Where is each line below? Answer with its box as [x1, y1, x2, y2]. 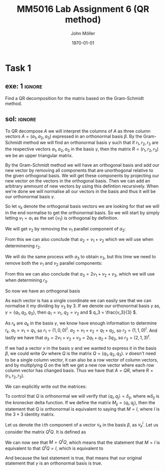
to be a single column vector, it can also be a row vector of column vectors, [5, 357, 159, 363]
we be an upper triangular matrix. [5, 152, 73, 158]
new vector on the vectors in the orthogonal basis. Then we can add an [5, 178, 151, 184]
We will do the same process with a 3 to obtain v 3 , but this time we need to [5, 253, 156, 261]
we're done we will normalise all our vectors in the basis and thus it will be [5, 188, 156, 194]
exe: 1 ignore [5, 82, 42, 91]
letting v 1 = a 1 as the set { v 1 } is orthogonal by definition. [5, 215, 119, 222]
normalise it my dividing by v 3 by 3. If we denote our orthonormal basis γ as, [5, 303, 161, 310]
